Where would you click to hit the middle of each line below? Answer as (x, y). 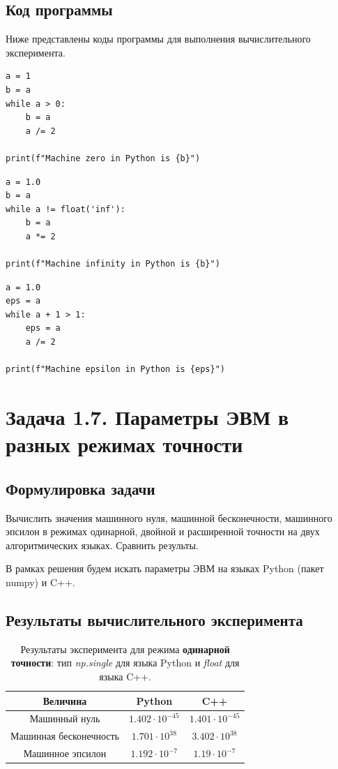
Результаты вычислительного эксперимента (154, 619)
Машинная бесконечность (65, 736)
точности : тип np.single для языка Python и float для (125, 663)
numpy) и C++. (40, 582)
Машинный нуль (65, 718)
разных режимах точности (124, 444)
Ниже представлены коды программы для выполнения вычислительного (158, 39)
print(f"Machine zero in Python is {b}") (103, 158)
